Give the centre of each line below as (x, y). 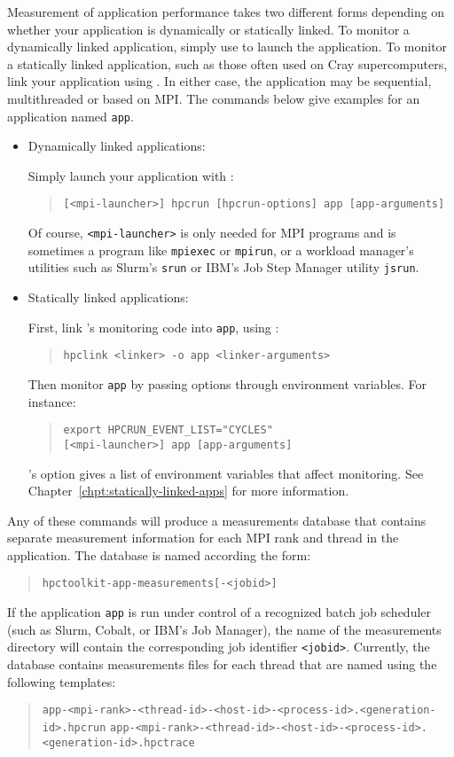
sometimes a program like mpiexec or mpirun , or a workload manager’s (221, 250)
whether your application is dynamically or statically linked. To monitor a (208, 29)
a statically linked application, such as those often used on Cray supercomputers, (227, 63)
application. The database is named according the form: (159, 554)
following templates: (62, 681)
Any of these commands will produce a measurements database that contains (217, 520)
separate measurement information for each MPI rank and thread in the (203, 538)
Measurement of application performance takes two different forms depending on (226, 12)
